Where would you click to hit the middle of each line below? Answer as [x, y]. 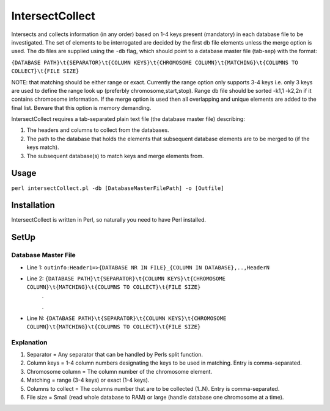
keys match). [43, 147]
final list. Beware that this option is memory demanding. [81, 107]
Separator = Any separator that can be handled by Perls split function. [115, 355]
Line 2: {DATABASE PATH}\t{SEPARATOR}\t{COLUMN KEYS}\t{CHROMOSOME [126, 278]
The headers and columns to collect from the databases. [98, 130]
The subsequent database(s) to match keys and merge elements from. [115, 156]
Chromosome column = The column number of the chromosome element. [119, 371]
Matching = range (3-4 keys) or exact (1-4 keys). [88, 380]
